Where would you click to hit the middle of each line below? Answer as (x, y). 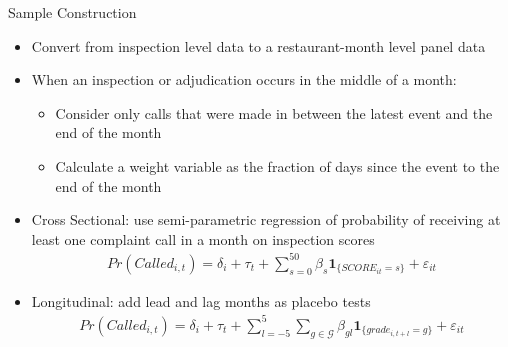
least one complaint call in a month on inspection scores (203, 238)
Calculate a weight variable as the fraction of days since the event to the (277, 165)
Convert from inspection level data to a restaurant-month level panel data (258, 45)
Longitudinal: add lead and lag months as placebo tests (201, 300)
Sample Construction (72, 12)
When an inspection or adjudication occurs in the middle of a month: (244, 79)
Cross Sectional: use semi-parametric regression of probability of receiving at (266, 219)
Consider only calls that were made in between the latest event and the (274, 112)
